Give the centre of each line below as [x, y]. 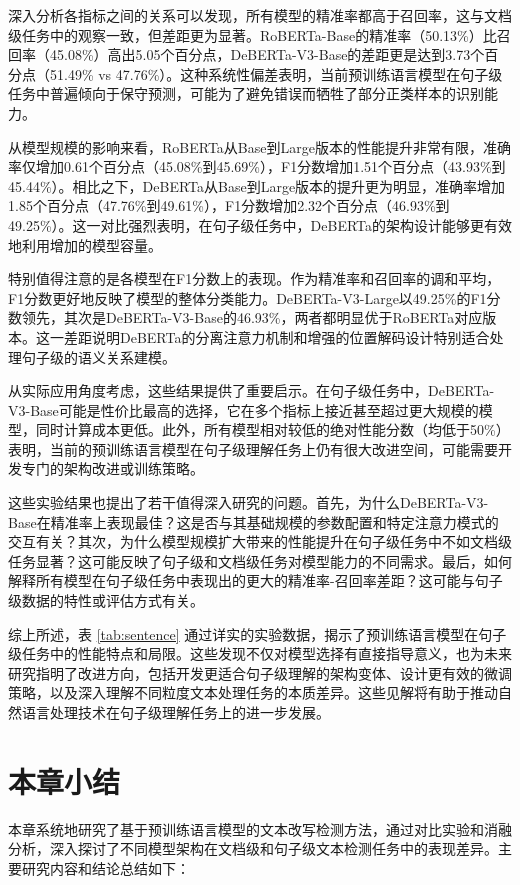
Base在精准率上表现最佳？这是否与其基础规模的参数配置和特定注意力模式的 [253, 521]
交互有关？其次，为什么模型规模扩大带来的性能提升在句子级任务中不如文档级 [260, 541]
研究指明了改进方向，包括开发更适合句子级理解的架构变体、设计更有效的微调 [260, 672]
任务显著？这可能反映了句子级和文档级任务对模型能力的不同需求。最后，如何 [260, 560]
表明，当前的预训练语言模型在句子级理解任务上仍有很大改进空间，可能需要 [253, 448]
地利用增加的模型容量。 [85, 244]
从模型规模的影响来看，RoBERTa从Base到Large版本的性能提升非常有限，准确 [259, 146]
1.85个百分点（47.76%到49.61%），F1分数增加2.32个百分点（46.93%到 [229, 205]
